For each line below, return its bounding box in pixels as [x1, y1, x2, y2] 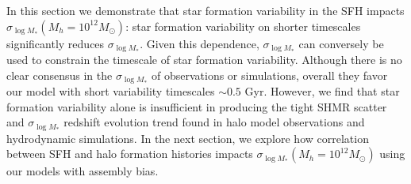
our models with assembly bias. [6, 163, 159, 179]
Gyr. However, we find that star [244, 83, 400, 100]
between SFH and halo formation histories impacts [6, 145, 253, 162]
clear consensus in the [6, 66, 113, 83]
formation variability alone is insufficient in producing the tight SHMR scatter [6, 98, 387, 115]
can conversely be [298, 35, 384, 51]
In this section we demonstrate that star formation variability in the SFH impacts [6, 2, 405, 18]
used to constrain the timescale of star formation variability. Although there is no [6, 51, 402, 68]
